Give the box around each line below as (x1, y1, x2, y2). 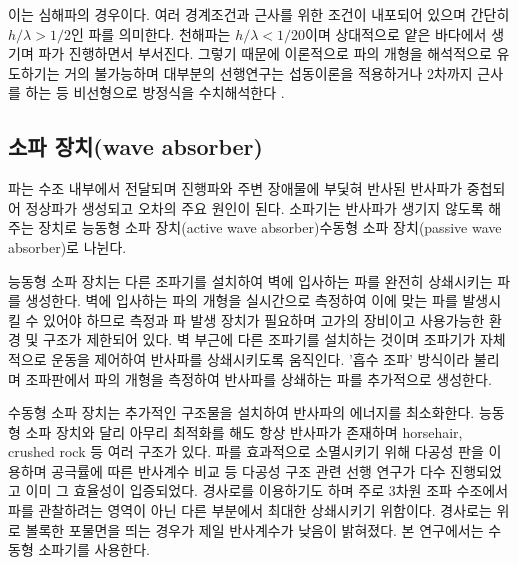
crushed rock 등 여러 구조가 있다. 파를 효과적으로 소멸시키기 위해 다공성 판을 (8, 441, 484, 462)
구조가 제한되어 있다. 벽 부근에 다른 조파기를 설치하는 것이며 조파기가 (43, 329, 476, 350)
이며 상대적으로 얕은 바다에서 (305, 23, 487, 44)
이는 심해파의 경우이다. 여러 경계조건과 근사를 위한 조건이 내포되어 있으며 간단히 (8, 4, 510, 24)
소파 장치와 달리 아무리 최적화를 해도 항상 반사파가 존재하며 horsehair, (25, 421, 463, 442)
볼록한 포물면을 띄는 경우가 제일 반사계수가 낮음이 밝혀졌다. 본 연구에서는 (25, 519, 484, 540)
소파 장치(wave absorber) (8, 131, 263, 162)
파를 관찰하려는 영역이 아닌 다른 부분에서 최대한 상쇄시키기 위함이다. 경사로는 (8, 500, 492, 521)
